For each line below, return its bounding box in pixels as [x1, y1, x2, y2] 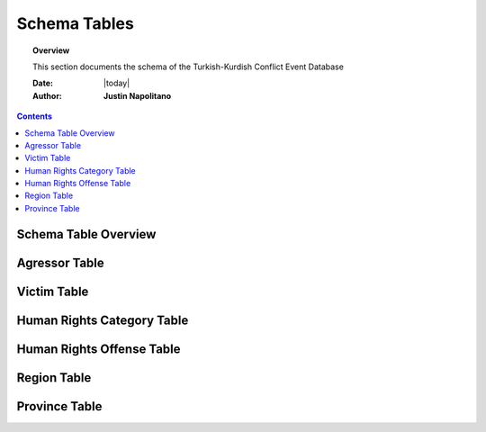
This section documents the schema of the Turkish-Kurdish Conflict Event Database [32, 61, 344, 72]
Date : [32, 77, 54, 89]
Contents [16, 111, 53, 121]
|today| [103, 77, 130, 89]
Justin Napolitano [103, 90, 172, 101]
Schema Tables [16, 13, 134, 33]
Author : [32, 90, 63, 101]
